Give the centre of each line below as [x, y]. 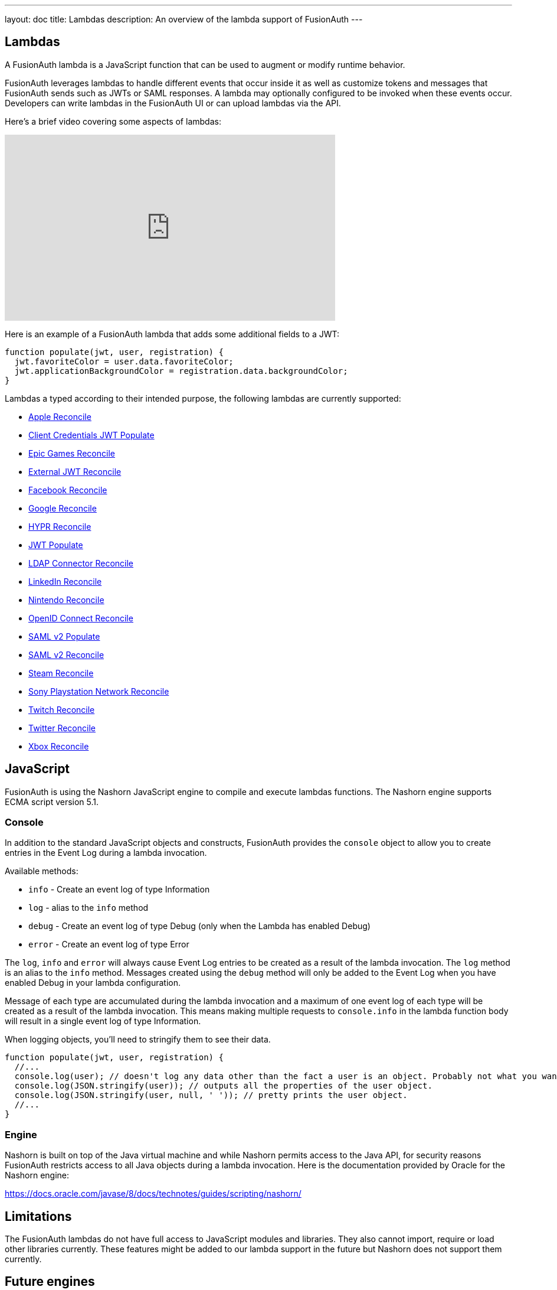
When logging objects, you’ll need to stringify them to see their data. [138, 1040]
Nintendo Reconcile [66, 600]
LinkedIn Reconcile [65, 581]
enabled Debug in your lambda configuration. [93, 983]
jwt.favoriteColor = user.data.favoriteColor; [124, 361]
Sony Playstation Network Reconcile [99, 691]
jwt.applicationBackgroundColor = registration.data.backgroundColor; [181, 371]
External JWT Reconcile [75, 471]
